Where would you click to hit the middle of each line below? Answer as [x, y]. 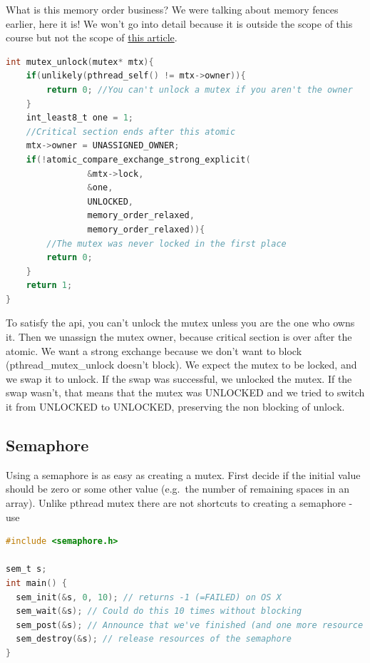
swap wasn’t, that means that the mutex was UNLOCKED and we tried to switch [185, 392]
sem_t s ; [26, 569]
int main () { [36, 583]
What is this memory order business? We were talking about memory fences [172, 9]
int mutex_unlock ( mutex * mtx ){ [80, 62]
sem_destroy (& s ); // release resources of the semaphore [154, 639]
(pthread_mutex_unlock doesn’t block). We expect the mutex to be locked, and [181, 365]
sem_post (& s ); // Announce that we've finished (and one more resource [190, 625]
